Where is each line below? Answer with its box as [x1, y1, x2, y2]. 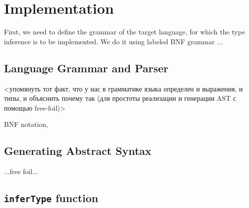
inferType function [4, 190, 99, 206]
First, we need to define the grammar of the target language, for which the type [4, 27, 245, 37]
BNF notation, [4, 119, 48, 129]
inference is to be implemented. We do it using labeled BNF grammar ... [4, 36, 223, 46]
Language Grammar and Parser [4, 60, 169, 75]
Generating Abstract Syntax [4, 143, 152, 158]
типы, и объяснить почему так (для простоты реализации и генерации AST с [4, 93, 236, 103]
